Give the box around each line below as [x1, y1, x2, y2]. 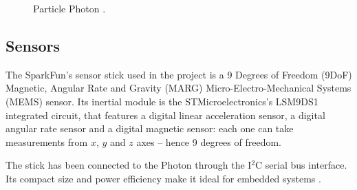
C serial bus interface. [255, 158, 347, 172]
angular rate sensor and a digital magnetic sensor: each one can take [6, 121, 294, 136]
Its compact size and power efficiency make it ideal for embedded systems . [6, 171, 321, 185]
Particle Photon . [33, 1, 106, 15]
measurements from [6, 134, 88, 149]
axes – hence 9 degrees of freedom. [136, 134, 281, 149]
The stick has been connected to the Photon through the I [6, 158, 252, 172]
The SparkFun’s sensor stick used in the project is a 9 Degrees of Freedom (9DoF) [6, 67, 352, 81]
